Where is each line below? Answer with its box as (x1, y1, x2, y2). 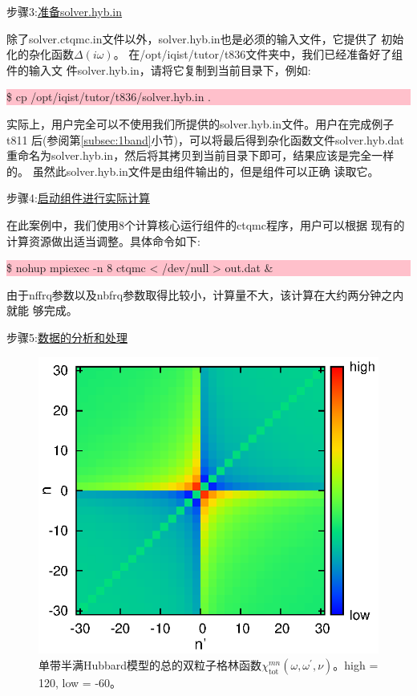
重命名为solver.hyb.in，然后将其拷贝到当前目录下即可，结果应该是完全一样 (6, 147, 395, 164)
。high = (333, 656, 379, 673)
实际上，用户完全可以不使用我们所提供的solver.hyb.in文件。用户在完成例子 (6, 115, 395, 132)
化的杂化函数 (6, 46, 74, 63)
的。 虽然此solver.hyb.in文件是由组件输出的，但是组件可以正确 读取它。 (6, 162, 379, 179)
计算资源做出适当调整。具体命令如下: (6, 232, 200, 249)
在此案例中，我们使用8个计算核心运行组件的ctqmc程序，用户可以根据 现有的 (6, 216, 405, 233)
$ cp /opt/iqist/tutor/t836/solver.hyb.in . (6, 88, 211, 105)
